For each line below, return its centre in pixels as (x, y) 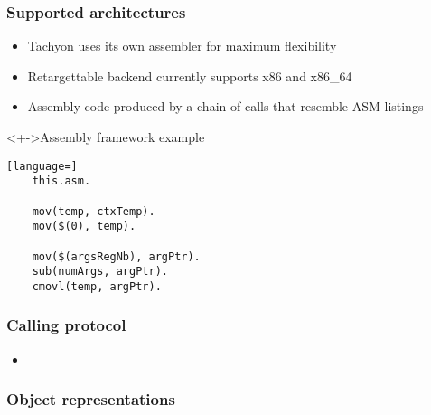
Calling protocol (66, 325)
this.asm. (61, 181)
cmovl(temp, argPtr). (97, 286)
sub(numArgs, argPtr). (100, 272)
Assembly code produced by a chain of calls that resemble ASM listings (225, 106)
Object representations (91, 399)
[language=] (42, 166)
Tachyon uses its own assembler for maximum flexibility (182, 46)
